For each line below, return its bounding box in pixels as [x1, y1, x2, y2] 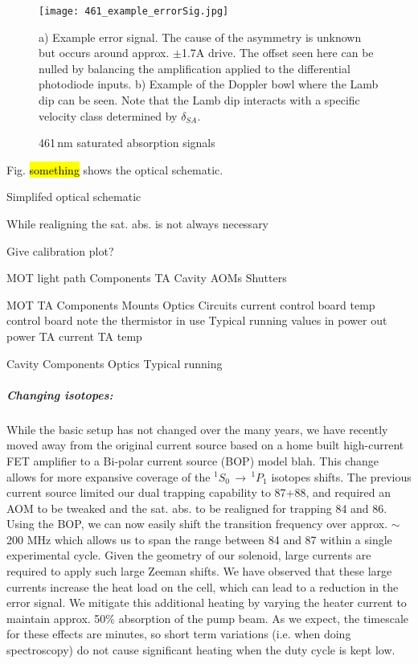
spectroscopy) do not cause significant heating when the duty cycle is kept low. [6, 641, 395, 658]
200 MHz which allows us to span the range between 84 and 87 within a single [6, 531, 392, 547]
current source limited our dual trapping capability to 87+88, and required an [6, 484, 391, 501]
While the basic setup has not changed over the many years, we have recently [6, 420, 388, 437]
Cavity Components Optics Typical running [6, 355, 223, 371]
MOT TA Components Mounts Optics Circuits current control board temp [6, 296, 375, 313]
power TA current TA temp [6, 327, 142, 344]
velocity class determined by [39, 107, 178, 124]
